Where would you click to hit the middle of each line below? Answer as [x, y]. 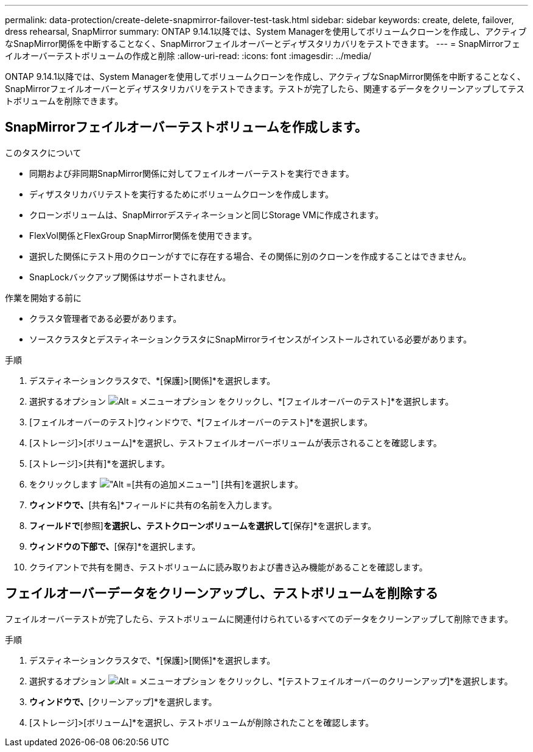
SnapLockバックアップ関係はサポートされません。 [130, 277]
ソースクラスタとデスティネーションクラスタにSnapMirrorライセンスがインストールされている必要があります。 [251, 339]
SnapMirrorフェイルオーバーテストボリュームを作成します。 [186, 127]
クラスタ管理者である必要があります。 [106, 318]
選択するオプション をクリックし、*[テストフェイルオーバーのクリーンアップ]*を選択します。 [271, 681]
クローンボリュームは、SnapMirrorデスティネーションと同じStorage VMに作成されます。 [207, 215]
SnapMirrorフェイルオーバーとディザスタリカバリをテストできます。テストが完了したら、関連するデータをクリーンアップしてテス [265, 89]
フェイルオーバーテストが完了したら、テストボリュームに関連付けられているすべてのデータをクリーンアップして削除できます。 [259, 619]
